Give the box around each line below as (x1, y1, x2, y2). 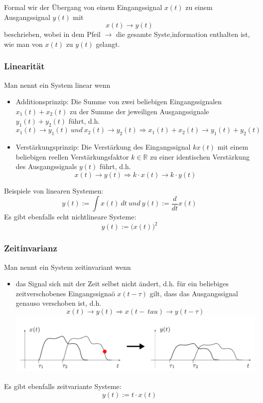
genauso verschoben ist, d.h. (15, 298, 102, 308)
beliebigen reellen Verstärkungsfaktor (15, 151, 129, 162)
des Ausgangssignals (15, 161, 77, 172)
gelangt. (96, 38, 120, 49)
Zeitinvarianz (4, 242, 57, 254)
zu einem (185, 2, 213, 12)
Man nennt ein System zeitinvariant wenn (4, 261, 131, 272)
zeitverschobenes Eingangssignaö (15, 288, 115, 298)
